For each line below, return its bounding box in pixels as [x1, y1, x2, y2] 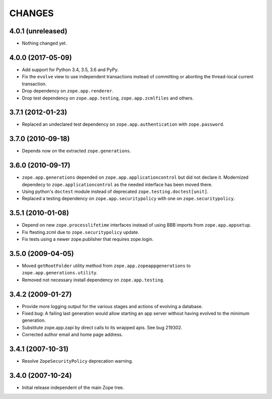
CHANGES [9, 8, 54, 19]
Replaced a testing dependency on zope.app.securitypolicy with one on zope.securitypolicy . [22, 195, 235, 202]
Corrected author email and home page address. [22, 331, 123, 338]
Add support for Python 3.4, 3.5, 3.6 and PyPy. [22, 66, 119, 73]
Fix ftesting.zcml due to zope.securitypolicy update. [22, 229, 140, 235]
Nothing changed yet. [22, 40, 67, 46]
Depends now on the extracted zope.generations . [22, 148, 131, 154]
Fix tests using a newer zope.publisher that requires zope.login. [22, 236, 154, 242]
